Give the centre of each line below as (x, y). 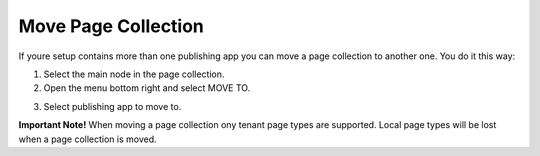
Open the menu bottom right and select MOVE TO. (147, 88)
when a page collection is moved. (87, 139)
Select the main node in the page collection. (134, 74)
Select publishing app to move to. (112, 106)
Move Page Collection (111, 26)
